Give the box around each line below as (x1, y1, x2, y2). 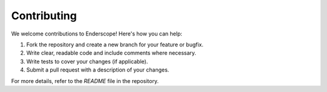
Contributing (11, 9, 77, 22)
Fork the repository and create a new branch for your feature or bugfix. (26, 41, 204, 48)
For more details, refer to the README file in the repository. (11, 77, 159, 84)
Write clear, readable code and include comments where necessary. (26, 49, 197, 57)
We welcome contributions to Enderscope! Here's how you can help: (11, 30, 183, 37)
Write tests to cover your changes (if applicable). (26, 58, 148, 65)
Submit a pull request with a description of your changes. (26, 66, 170, 73)
